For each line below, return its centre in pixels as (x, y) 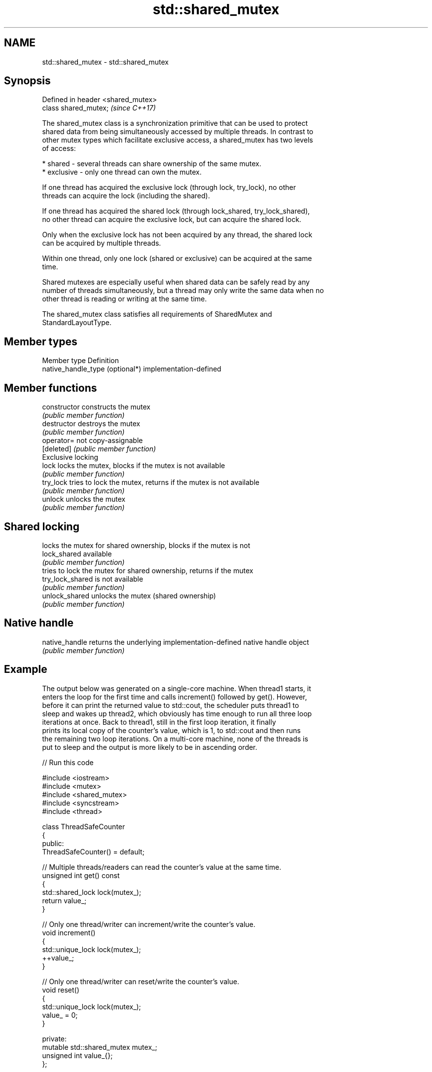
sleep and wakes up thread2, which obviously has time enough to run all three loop (177, 713)
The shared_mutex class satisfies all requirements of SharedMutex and (157, 314)
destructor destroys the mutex (91, 424)
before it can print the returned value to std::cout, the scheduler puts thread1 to (171, 705)
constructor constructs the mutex (96, 407)
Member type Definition (80, 361)
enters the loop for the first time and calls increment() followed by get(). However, (175, 697)
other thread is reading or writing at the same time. (125, 299)
